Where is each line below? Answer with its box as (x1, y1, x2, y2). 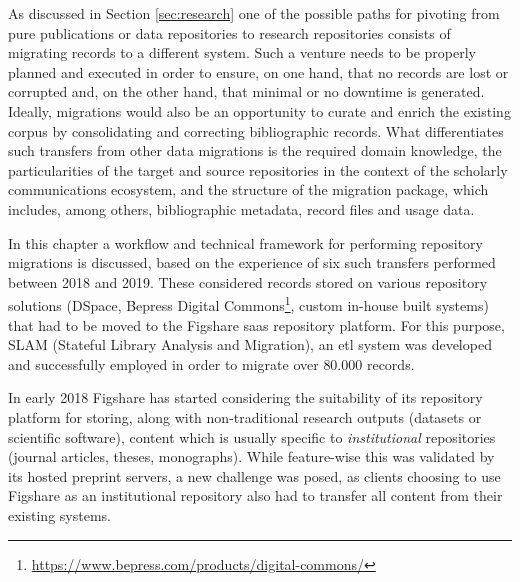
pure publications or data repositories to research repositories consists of (8, 22, 451, 43)
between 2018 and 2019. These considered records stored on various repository (8, 271, 488, 292)
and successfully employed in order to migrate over (8, 353, 319, 374)
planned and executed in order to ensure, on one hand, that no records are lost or (8, 61, 509, 82)
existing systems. (8, 504, 111, 525)
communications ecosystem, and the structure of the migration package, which (8, 179, 489, 200)
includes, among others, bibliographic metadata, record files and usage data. (8, 198, 475, 219)
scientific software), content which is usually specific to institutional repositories (8, 426, 496, 447)
